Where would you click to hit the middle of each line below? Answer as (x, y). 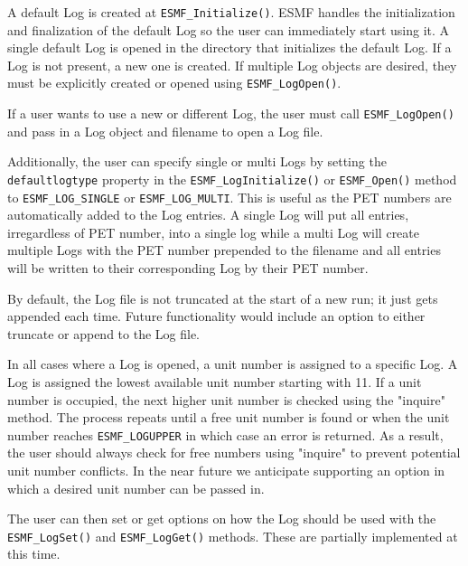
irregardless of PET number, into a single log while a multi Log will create (213, 232)
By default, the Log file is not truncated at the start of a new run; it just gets (223, 298)
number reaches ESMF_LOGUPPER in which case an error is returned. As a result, (225, 434)
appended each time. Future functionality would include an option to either (216, 316)
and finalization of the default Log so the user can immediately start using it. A (229, 29)
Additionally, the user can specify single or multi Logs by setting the (197, 161)
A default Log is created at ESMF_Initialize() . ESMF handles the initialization (231, 12)
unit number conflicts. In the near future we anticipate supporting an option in (226, 471)
